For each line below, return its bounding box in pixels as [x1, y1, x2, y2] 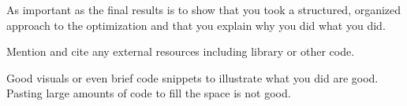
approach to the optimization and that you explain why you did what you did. [6, 16, 386, 33]
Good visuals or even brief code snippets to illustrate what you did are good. [6, 69, 379, 86]
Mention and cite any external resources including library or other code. [6, 43, 355, 60]
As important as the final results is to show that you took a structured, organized [6, 2, 401, 17]
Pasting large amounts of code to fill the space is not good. [6, 85, 291, 101]
